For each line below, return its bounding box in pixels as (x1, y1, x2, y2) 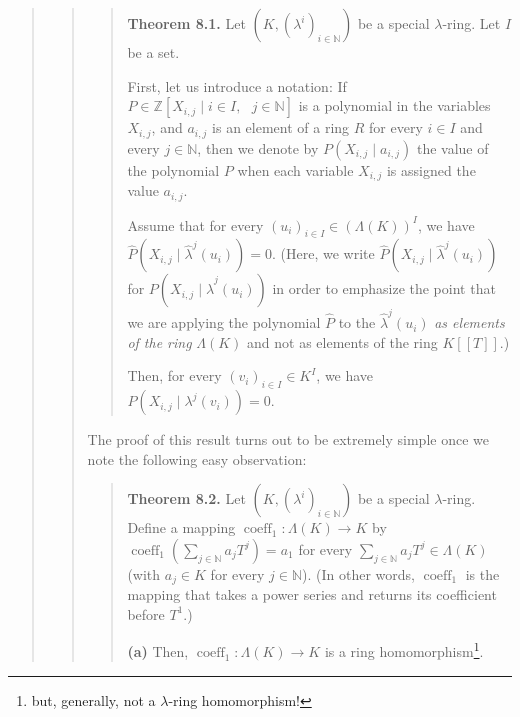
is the (465, 563, 500, 584)
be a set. (127, 42, 180, 62)
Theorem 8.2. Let (127, 488, 246, 509)
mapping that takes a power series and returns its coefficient (127, 584, 497, 605)
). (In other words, (302, 563, 415, 584)
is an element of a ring (212, 117, 350, 138)
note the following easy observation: (87, 448, 307, 469)
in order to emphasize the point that (272, 278, 496, 299)
